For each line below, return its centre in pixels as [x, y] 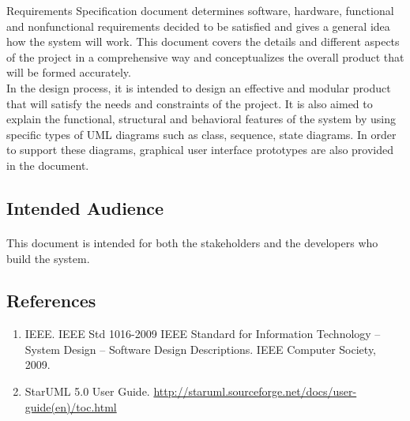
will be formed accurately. [69, 72]
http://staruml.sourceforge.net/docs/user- [255, 391]
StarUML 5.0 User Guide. [87, 391]
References [51, 301]
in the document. [48, 165]
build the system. [48, 258]
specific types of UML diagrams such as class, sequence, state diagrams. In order [201, 134]
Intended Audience [85, 207]
